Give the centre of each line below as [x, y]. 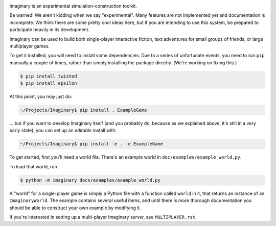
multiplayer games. [29, 46]
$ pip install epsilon [49, 83]
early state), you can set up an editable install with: [63, 131]
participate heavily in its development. [49, 30]
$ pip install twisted [49, 76]
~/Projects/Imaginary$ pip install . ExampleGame [84, 110]
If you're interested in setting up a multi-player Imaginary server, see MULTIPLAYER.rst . [103, 217]
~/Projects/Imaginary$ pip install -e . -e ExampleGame [92, 144]
